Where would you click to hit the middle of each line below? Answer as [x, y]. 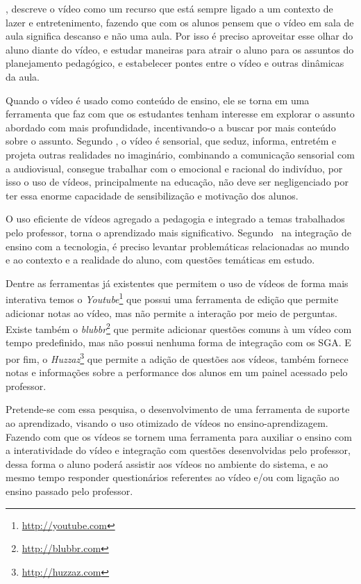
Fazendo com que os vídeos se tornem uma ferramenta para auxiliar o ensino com [179, 436]
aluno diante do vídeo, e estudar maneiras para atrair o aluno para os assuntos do [180, 49]
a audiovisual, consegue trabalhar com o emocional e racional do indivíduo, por [174, 168]
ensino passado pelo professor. [69, 490]
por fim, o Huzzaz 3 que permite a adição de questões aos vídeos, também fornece [177, 357]
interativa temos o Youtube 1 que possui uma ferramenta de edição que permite [172, 298]
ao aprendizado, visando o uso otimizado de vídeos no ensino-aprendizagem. [167, 423]
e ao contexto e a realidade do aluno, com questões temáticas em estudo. [160, 260]
